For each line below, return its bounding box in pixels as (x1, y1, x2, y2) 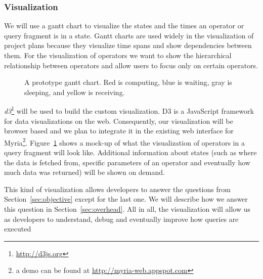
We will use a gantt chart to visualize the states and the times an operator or (4, 20, 244, 31)
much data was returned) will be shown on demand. (4, 167, 165, 177)
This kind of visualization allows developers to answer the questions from (4, 183, 231, 194)
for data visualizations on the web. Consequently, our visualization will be (4, 115, 233, 126)
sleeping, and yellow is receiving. (24, 86, 125, 97)
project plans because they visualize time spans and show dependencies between (4, 40, 252, 51)
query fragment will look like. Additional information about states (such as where (4, 147, 257, 158)
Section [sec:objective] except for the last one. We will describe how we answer (4, 194, 248, 204)
